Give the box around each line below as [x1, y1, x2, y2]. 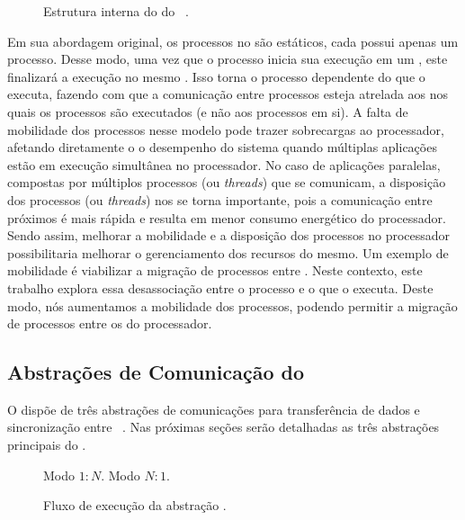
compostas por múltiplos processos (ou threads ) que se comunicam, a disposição [7, 173, 446, 192]
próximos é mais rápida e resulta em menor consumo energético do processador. [7, 208, 446, 227]
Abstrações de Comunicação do [7, 358, 304, 386]
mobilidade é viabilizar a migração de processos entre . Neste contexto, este [7, 261, 423, 280]
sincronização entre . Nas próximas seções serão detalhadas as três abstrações [7, 417, 440, 436]
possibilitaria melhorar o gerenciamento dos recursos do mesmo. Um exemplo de [7, 243, 449, 262]
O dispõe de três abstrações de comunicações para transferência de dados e [7, 399, 420, 418]
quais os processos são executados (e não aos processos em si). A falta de [7, 102, 408, 121]
